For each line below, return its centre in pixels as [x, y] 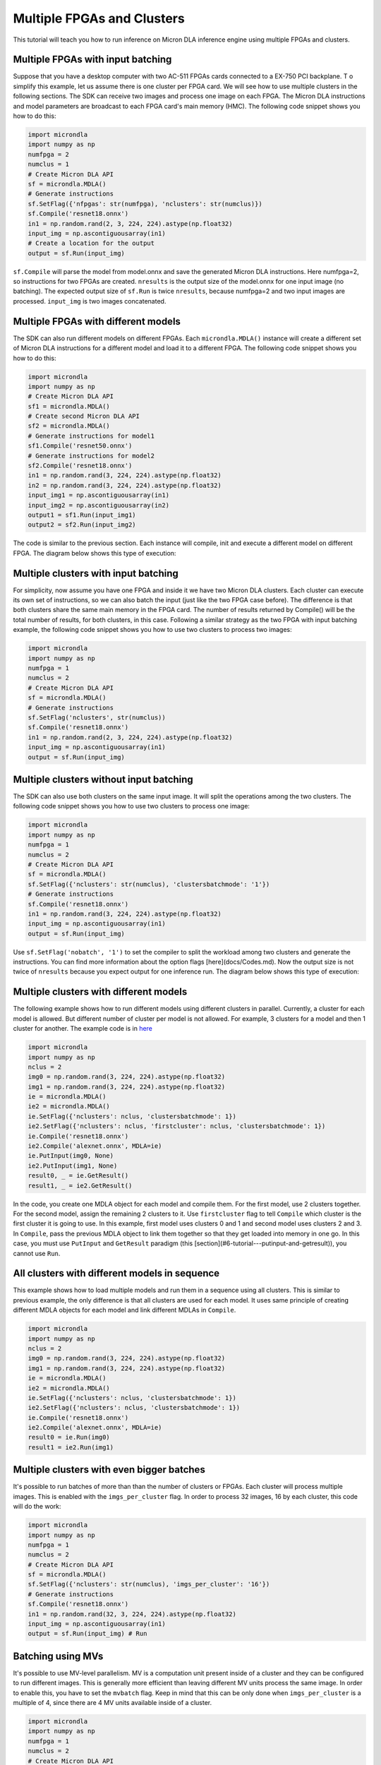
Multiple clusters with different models [100, 992]
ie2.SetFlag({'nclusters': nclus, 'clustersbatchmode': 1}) [134, 1408]
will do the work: [37, 1507]
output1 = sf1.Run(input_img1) [82, 515]
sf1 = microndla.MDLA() [69, 406]
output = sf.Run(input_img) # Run [87, 1634]
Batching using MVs [58, 1656]
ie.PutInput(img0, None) [71, 1156]
